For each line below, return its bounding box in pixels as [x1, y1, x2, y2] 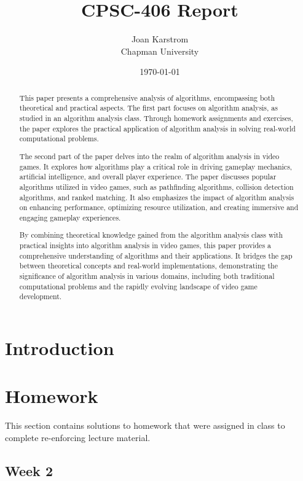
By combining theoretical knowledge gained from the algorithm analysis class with [19, 230, 283, 240]
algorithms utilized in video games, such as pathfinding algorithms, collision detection [19, 181, 294, 192]
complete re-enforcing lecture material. [5, 431, 151, 444]
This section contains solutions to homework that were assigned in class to [5, 419, 285, 432]
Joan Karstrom [131, 33, 189, 45]
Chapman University [120, 44, 199, 57]
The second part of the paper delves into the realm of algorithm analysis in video [19, 151, 280, 161]
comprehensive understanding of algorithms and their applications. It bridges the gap [19, 250, 293, 260]
